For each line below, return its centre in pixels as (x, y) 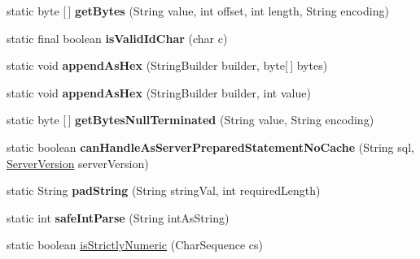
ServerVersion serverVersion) (78, 163)
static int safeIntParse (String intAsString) (118, 217)
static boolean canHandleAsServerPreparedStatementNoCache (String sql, (210, 147)
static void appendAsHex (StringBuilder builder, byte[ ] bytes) (167, 65)
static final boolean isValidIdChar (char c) (117, 38)
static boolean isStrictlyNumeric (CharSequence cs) (135, 245)
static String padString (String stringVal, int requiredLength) (164, 190)
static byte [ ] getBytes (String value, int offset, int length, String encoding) (198, 11)
